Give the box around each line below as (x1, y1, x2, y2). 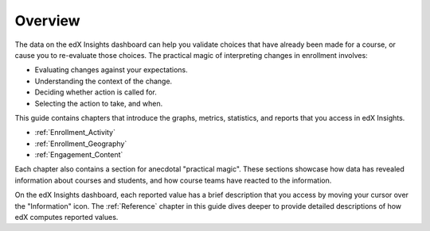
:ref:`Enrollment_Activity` (34, 128, 115, 137)
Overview (14, 12, 80, 29)
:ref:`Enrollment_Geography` (34, 139, 127, 148)
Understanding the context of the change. (34, 76, 173, 86)
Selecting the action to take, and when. (34, 98, 163, 108)
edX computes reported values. (14, 213, 119, 222)
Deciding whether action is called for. (34, 87, 157, 97)
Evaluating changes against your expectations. (34, 65, 189, 75)
